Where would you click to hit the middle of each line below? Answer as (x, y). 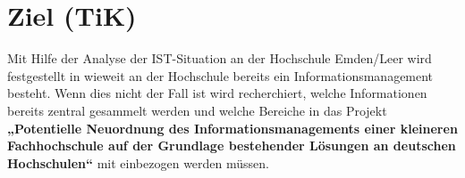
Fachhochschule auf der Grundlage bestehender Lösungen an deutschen (232, 146)
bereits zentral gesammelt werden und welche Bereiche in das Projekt (197, 110)
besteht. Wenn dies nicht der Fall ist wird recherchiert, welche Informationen (217, 93)
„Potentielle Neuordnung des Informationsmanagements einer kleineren (232, 128)
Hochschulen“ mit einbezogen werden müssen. (138, 162)
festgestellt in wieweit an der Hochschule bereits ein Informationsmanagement (220, 75)
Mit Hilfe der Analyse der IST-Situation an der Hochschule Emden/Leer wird (220, 58)
